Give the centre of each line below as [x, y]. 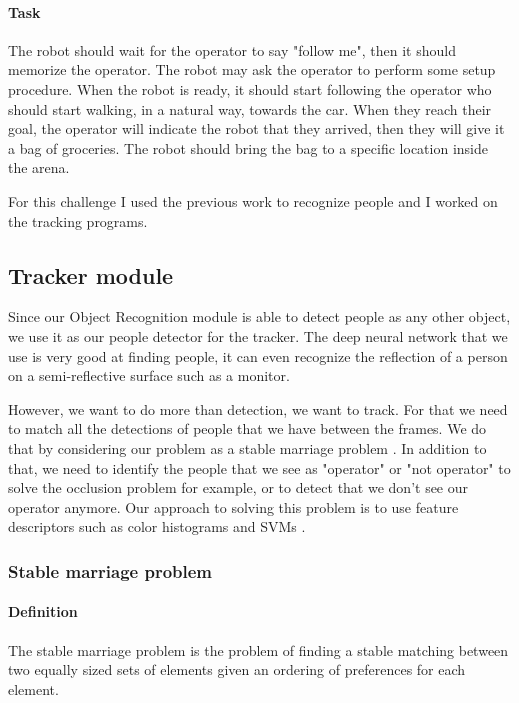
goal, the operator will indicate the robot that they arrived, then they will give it [256, 128]
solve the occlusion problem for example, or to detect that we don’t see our [238, 487]
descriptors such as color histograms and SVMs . [157, 526]
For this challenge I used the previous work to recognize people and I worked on [253, 200]
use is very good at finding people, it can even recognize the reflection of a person [258, 355]
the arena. [39, 167]
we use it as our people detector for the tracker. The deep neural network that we [258, 335]
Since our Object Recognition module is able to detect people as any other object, [259, 316]
